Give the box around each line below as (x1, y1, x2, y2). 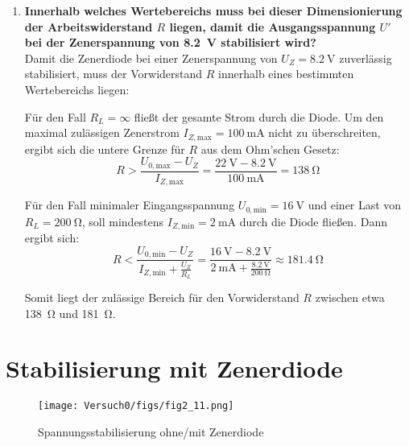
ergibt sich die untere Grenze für (24, 140, 185, 157)
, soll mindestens (81, 213, 164, 229)
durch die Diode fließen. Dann (239, 213, 387, 229)
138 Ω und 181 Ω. (24, 304, 116, 321)
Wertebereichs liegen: (24, 81, 130, 97)
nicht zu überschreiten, (268, 124, 381, 141)
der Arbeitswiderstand (24, 18, 153, 35)
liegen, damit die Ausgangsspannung (169, 18, 376, 35)
